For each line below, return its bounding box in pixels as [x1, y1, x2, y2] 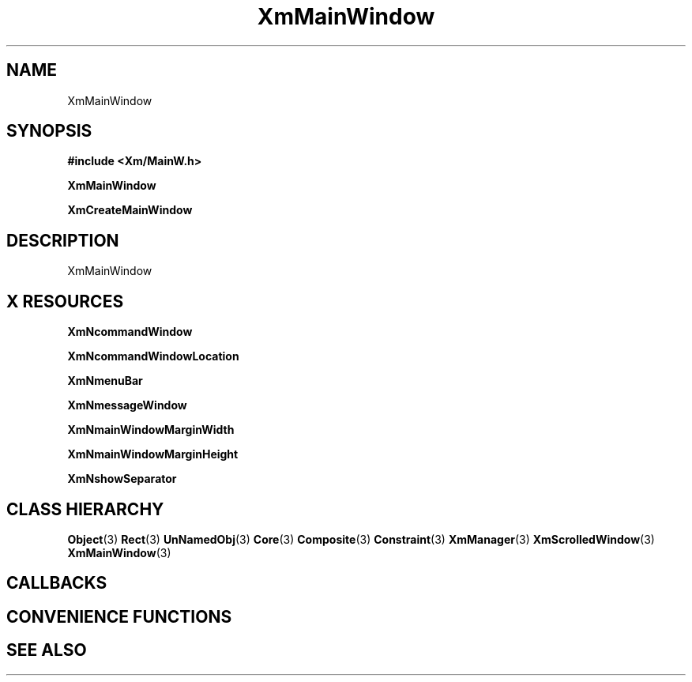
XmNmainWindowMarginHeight [67, 447, 239, 462]
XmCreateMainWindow [67, 203, 193, 217]
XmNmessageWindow [67, 398, 187, 413]
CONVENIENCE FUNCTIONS [6, 606, 232, 627]
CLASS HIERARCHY [6, 499, 164, 519]
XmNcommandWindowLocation [67, 349, 239, 364]
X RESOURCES [6, 291, 124, 311]
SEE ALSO [6, 640, 87, 661]
